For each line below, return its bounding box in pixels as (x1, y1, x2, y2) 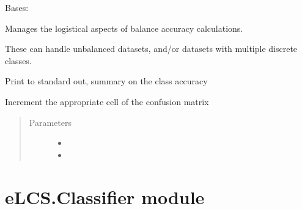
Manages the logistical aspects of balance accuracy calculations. (5, 21, 243, 34)
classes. (5, 54, 32, 67)
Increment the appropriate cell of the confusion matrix (5, 95, 209, 108)
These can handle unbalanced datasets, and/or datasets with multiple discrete (5, 42, 298, 55)
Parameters (29, 116, 72, 128)
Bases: (5, 1, 29, 13)
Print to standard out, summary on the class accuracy (5, 75, 208, 87)
